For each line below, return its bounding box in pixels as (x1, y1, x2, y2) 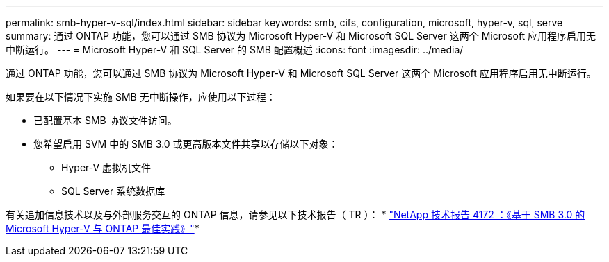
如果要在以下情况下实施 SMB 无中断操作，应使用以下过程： (6, 91, 276, 103)
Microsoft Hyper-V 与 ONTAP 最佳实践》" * (6, 222, 200, 234)
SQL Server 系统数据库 (61, 185, 165, 197)
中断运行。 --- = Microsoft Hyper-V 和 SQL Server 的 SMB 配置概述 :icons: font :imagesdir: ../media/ (6, 44, 464, 55)
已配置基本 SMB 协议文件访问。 (33, 114, 177, 126)
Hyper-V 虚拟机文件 (61, 161, 152, 173)
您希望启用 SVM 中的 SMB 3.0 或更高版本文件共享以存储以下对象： (33, 138, 339, 150)
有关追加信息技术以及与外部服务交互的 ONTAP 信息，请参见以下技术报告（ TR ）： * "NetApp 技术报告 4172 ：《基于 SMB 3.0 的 (6, 209, 585, 220)
